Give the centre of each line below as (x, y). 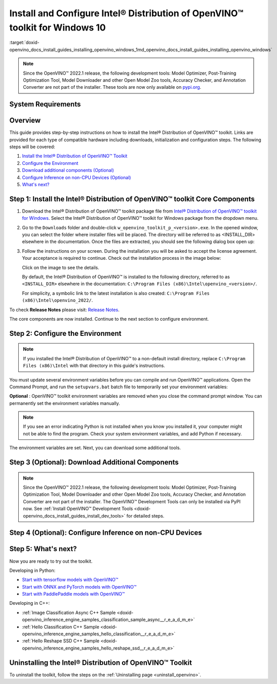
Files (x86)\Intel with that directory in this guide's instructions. (94, 366)
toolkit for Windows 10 (57, 27)
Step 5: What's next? (43, 549)
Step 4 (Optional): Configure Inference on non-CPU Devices (106, 533)
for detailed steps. (145, 516)
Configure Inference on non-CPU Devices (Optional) (76, 177)
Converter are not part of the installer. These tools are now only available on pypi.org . (112, 87)
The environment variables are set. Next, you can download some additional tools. (95, 448)
